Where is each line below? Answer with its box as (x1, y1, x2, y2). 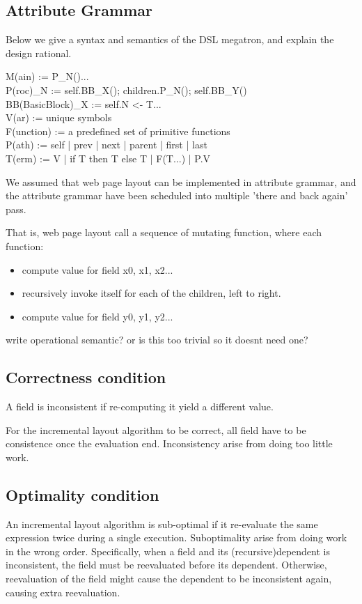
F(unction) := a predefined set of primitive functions (6, 123, 230, 138)
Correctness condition (6, 366, 166, 388)
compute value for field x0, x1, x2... (22, 262, 173, 277)
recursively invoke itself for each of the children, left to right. (22, 286, 281, 300)
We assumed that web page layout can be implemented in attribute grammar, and (6, 174, 356, 189)
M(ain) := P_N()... (6, 69, 89, 84)
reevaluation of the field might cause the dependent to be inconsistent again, (6, 571, 332, 586)
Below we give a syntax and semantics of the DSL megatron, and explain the (6, 32, 334, 47)
